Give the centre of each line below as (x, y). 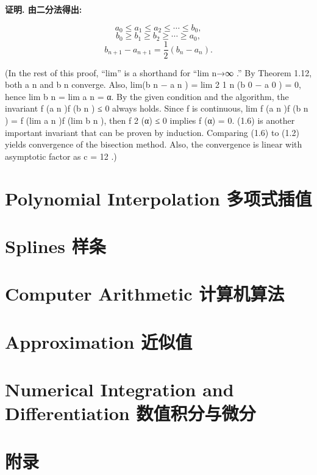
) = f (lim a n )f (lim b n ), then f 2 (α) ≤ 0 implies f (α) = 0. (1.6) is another (150, 120)
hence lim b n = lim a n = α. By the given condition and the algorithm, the (147, 96)
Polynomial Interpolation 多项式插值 (158, 198)
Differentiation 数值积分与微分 (130, 413)
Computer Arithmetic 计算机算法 (145, 294)
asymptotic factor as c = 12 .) (61, 156)
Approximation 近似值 (99, 341)
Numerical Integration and (119, 389)
